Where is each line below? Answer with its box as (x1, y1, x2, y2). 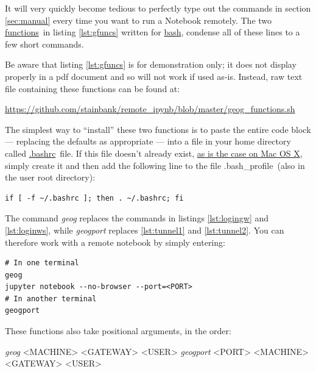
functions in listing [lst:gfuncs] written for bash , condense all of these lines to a (5, 26, 300, 38)
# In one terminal (5, 259, 79, 268)
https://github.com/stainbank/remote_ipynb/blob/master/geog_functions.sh (5, 102, 295, 115)
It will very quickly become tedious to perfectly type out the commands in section (5, 2, 311, 14)
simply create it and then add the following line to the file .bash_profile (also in (5, 159, 305, 171)
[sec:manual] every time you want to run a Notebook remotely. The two (5, 13, 272, 26)
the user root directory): (5, 171, 96, 184)
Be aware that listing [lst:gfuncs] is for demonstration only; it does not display (5, 58, 297, 71)
